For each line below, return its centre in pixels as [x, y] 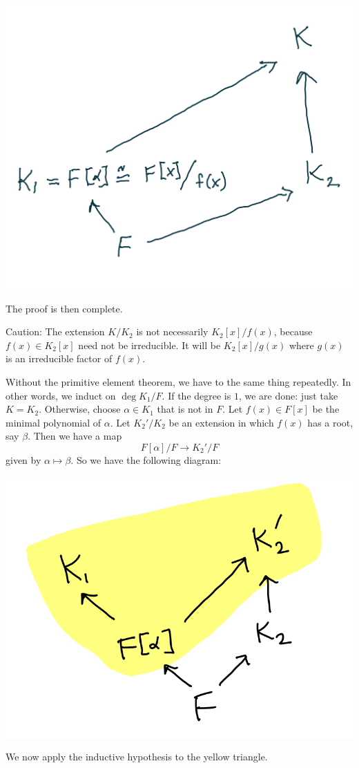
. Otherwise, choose [80, 409]
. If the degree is [196, 395]
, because [293, 331]
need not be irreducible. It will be [149, 345]
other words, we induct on [61, 395]
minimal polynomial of [54, 422]
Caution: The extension [55, 331]
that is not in [185, 409]
